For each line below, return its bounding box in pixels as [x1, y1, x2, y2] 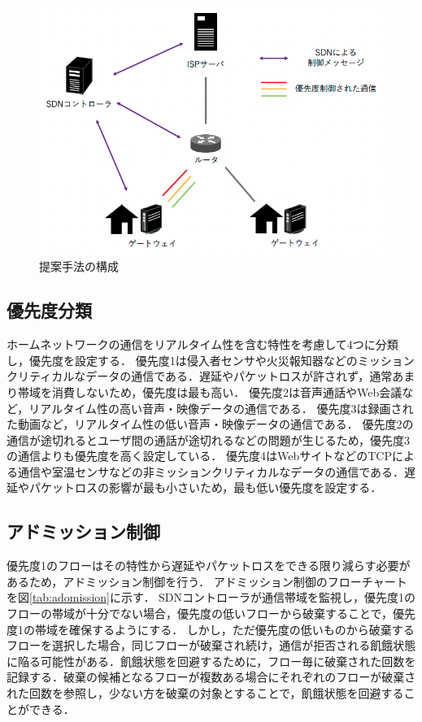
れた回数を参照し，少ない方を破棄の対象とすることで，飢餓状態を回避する [7, 685, 404, 702]
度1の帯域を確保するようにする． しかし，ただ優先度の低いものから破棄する [7, 620, 415, 637]
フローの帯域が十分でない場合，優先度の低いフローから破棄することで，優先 [7, 605, 416, 622]
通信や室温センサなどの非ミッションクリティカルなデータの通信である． [17, 463, 405, 480]
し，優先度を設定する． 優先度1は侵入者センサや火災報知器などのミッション [7, 351, 415, 368]
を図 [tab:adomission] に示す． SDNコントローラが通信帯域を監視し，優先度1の [7, 589, 416, 606]
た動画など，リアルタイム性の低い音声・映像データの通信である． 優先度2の [7, 415, 414, 433]
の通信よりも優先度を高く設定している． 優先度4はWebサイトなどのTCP [7, 447, 392, 464]
